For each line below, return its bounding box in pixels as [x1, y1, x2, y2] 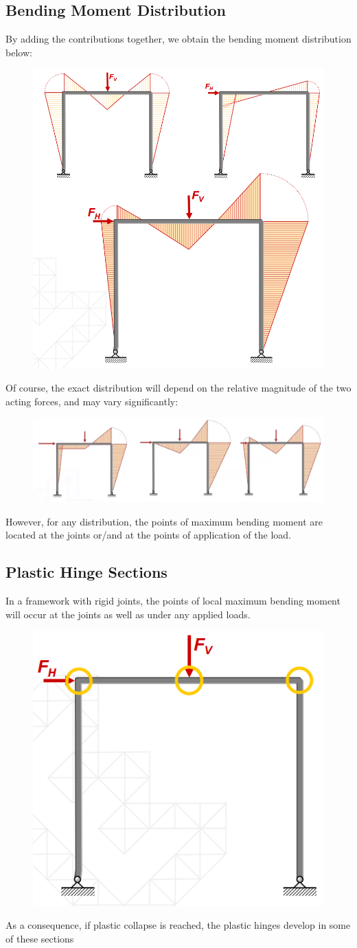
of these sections [5, 931, 74, 945]
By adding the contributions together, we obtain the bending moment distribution [5, 32, 352, 46]
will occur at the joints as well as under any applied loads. [5, 607, 251, 621]
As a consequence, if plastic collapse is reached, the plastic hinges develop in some [5, 918, 351, 932]
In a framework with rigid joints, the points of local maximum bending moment [5, 593, 341, 607]
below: [5, 45, 32, 59]
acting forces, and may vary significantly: [5, 394, 178, 408]
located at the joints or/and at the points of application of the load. [5, 528, 291, 542]
